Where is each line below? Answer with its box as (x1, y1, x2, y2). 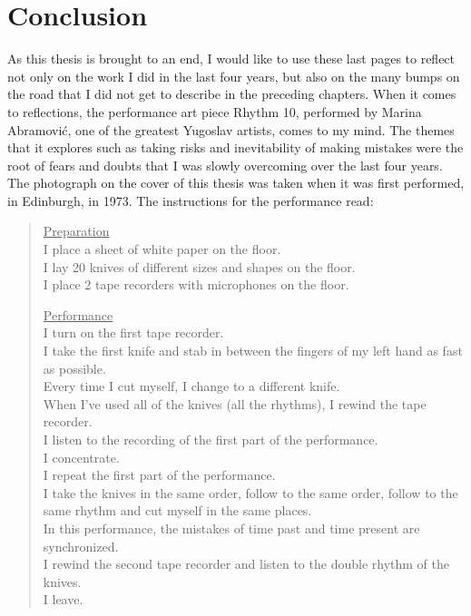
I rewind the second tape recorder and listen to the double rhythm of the (43, 554, 449, 573)
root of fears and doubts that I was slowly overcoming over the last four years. (7, 155, 443, 174)
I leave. (43, 590, 83, 609)
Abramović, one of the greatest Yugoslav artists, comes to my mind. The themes (7, 120, 455, 139)
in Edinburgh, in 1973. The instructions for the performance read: (7, 191, 374, 210)
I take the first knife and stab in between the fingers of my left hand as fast (43, 341, 463, 360)
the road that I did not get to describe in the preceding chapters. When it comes (7, 84, 456, 103)
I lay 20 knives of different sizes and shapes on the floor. (43, 257, 356, 276)
